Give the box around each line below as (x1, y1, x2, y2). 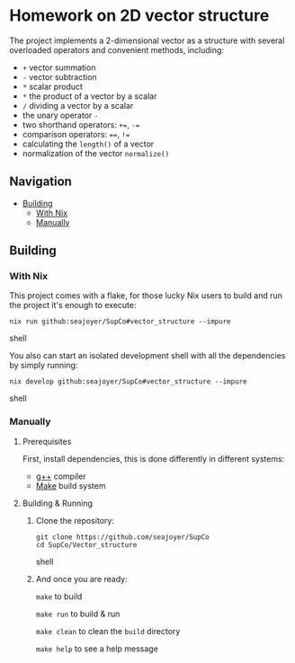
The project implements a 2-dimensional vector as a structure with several (9, 35, 285, 46)
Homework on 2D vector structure (9, 5, 270, 26)
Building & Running (22, 498, 93, 508)
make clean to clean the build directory (35, 625, 181, 636)
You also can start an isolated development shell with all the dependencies (9, 350, 286, 361)
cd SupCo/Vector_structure (35, 540, 138, 549)
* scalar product (22, 81, 84, 92)
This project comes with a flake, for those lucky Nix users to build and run (9, 290, 283, 301)
